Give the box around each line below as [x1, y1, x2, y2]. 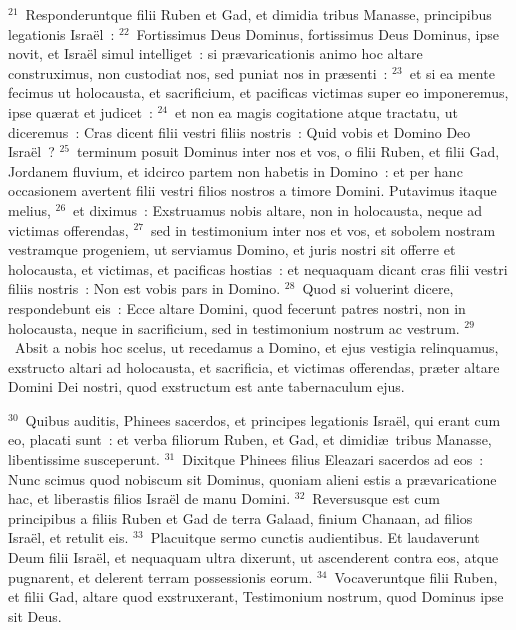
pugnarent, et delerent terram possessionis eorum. [8, 566, 313, 587]
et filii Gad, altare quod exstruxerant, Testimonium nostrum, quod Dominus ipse [8, 586, 504, 607]
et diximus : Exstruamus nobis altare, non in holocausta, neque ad [73, 199, 483, 220]
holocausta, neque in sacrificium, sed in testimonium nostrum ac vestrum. [8, 317, 460, 338]
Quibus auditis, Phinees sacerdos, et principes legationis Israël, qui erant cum [25, 409, 501, 430]
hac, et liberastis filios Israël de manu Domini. [8, 488, 291, 509]
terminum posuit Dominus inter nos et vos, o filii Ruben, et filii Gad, [77, 141, 500, 162]
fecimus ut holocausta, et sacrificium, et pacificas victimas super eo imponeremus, [8, 82, 509, 103]
